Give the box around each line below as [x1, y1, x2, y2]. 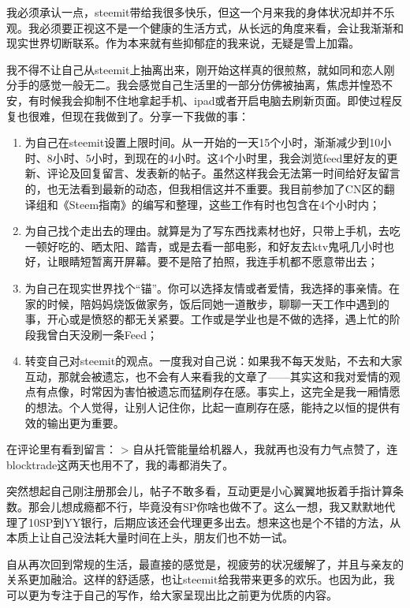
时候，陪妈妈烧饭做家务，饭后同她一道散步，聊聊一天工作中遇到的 [47, 295, 389, 311]
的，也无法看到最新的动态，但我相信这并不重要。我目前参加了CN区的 [24, 180, 384, 196]
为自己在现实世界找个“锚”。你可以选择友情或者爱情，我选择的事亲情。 [24, 279, 389, 296]
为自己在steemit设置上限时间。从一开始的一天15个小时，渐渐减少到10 [24, 134, 381, 151]
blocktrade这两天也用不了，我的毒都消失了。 [6, 456, 234, 472]
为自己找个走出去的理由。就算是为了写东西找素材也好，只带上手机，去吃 [24, 222, 401, 239]
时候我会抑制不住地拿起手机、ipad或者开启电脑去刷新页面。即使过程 [39, 91, 392, 108]
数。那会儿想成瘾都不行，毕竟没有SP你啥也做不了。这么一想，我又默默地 [6, 498, 385, 515]
